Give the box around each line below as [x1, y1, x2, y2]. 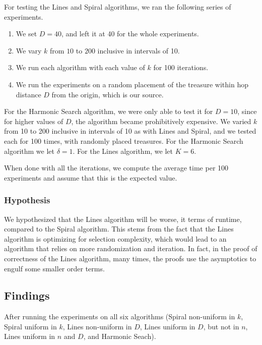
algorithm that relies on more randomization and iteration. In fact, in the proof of [4, 243, 257, 254]
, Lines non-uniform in [62, 321, 132, 331]
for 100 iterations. [153, 62, 209, 73]
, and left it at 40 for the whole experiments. [61, 28, 199, 39]
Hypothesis [4, 194, 50, 206]
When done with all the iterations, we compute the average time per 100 [4, 162, 229, 173]
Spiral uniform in [4, 321, 57, 331]
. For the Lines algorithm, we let [73, 145, 173, 156]
